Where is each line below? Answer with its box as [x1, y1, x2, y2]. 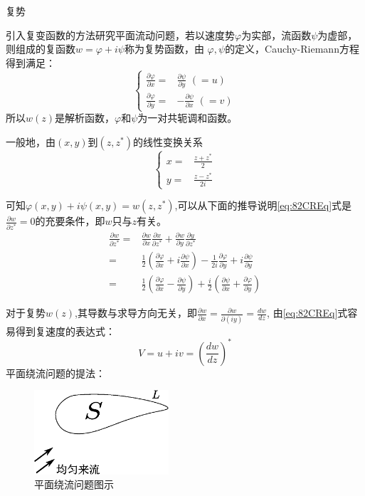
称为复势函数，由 [124, 41, 204, 56]
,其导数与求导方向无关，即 [75, 305, 197, 320]
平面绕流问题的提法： [6, 365, 105, 380]
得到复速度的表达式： [15, 323, 115, 338]
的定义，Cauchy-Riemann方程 [225, 41, 359, 56]
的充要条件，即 [35, 213, 105, 228]
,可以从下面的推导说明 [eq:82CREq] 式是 [174, 198, 352, 213]
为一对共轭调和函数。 [137, 110, 238, 125]
